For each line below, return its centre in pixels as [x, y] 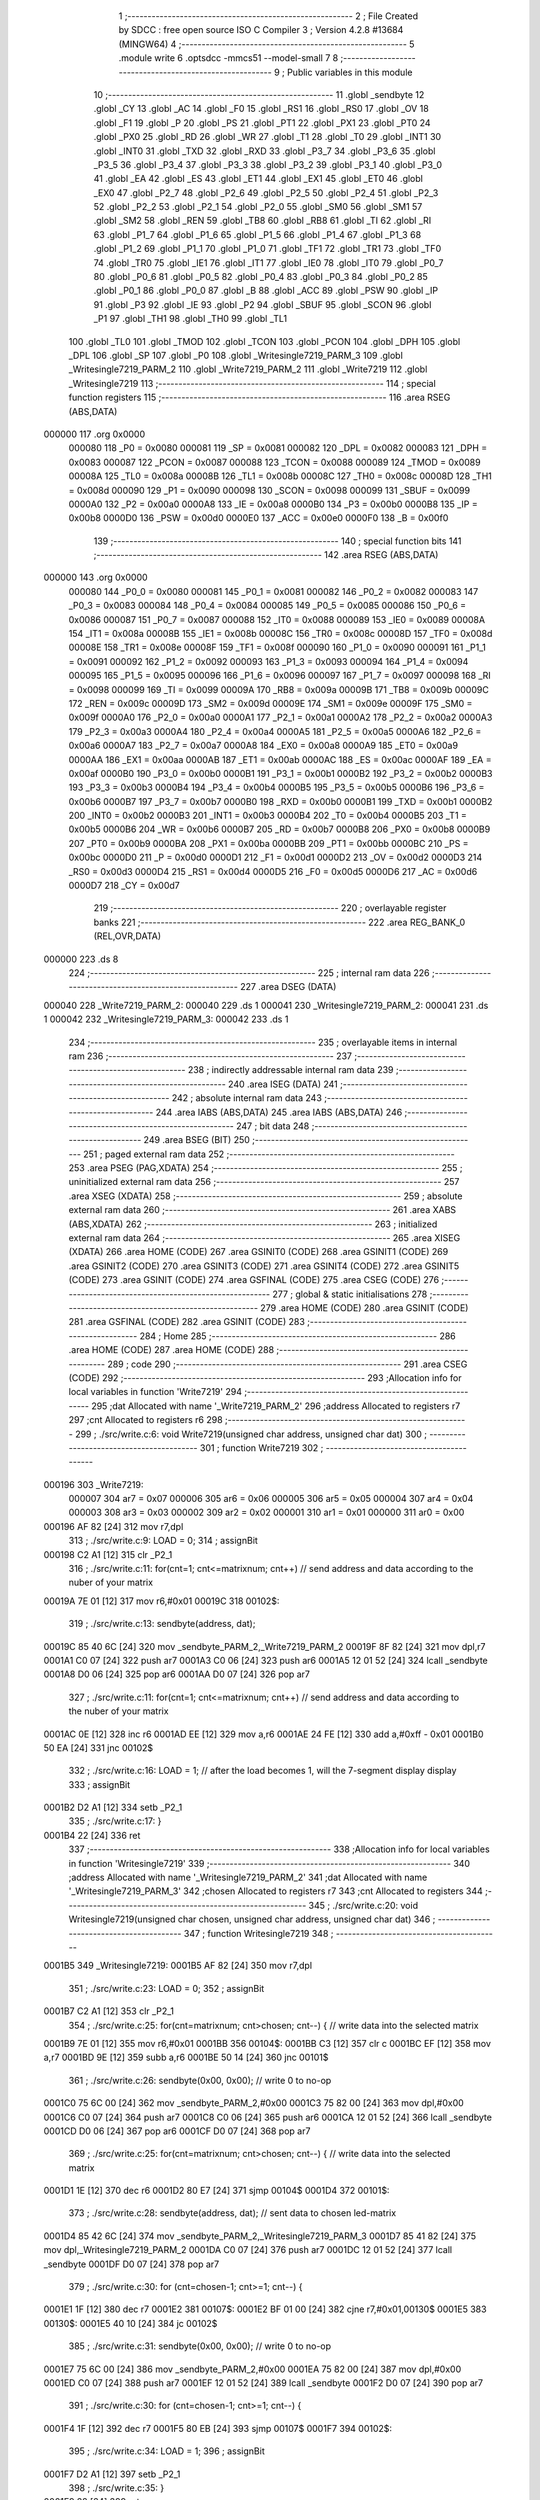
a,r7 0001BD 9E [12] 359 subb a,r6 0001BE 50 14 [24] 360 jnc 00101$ [186, 2057]
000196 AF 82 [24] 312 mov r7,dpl [113, 1526]
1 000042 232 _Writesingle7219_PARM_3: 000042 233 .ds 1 [166, 1019]
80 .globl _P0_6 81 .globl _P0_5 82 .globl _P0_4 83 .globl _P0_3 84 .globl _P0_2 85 [261, 277]
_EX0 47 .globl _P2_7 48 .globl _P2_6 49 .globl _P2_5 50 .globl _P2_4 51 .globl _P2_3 [266, 192]
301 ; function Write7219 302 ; [262, 1447]
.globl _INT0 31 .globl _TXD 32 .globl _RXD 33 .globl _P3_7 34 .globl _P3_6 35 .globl [264, 151]
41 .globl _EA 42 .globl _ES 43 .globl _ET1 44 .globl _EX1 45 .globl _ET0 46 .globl [258, 179]
